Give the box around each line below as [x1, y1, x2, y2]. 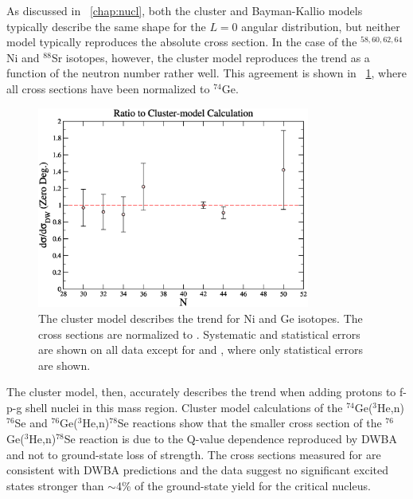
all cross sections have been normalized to [6, 80, 210, 96]
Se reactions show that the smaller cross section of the [117, 415, 382, 431]
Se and [14, 415, 48, 431]
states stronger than [6, 477, 104, 493]
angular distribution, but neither [241, 18, 400, 34]
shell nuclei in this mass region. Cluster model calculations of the [25, 399, 343, 415]
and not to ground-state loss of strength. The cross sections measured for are [6, 446, 381, 462]
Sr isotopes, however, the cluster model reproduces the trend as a [51, 49, 370, 65]
